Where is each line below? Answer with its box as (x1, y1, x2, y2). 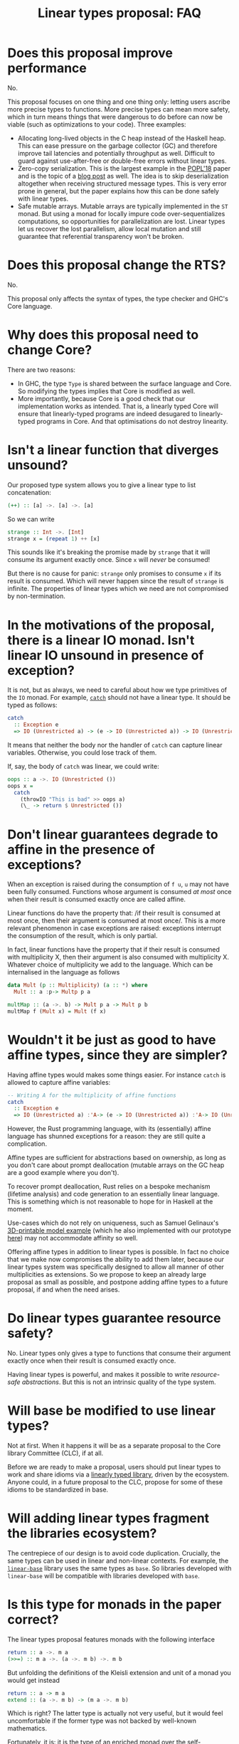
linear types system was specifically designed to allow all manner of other (7, 1262, 224, 1271)
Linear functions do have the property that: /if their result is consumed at (7, 909, 221, 918)
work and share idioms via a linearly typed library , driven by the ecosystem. (7, 1470, 229, 1479)
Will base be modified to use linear (7, 1403, 216, 1419)
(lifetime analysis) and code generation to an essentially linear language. (7, 1190, 220, 1198)
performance (7, 60, 87, 76)
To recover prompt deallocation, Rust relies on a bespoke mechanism (7, 1182, 211, 1191)
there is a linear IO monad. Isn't (7, 632, 195, 648)
